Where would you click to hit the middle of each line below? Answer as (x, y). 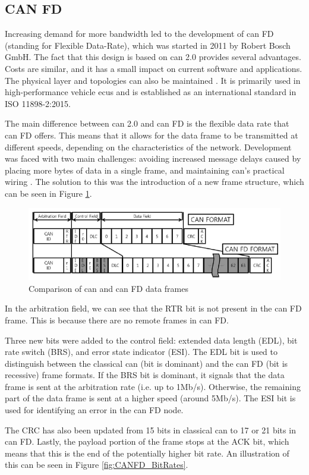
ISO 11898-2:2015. (38, 103)
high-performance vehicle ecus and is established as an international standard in (151, 92)
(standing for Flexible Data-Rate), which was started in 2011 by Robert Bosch (148, 45)
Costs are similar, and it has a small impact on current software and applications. (154, 68)
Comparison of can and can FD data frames (108, 288)
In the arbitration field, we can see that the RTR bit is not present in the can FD (153, 308)
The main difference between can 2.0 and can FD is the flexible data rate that (147, 123)
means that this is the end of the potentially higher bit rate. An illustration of (147, 453)
